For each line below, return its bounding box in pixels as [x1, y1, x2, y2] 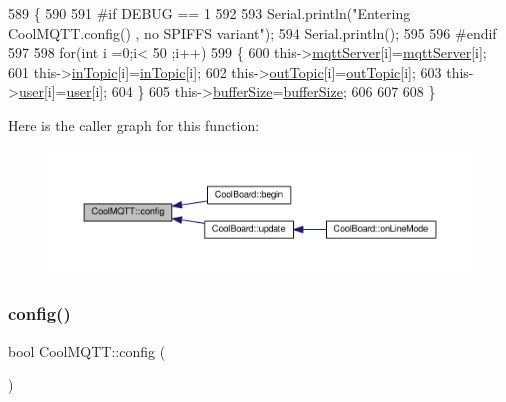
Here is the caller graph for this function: [8, 114, 260, 135]
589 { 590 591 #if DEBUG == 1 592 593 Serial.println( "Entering [8, 3, 411, 23]
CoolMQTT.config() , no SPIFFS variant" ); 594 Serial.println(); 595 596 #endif [8, 22, 497, 43]
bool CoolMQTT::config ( [8, 340, 166, 361]
